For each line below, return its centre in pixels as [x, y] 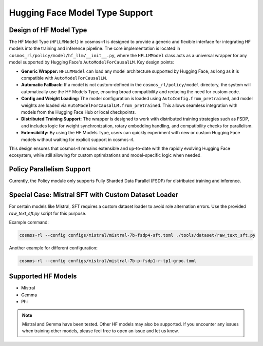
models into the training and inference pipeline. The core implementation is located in [94, 48]
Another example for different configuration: [53, 248]
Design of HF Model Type [48, 30]
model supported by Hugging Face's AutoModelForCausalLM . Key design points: [92, 62]
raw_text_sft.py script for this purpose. [48, 213]
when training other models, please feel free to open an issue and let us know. [101, 331]
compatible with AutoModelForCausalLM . [64, 78]
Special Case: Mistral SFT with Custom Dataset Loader [94, 195]
